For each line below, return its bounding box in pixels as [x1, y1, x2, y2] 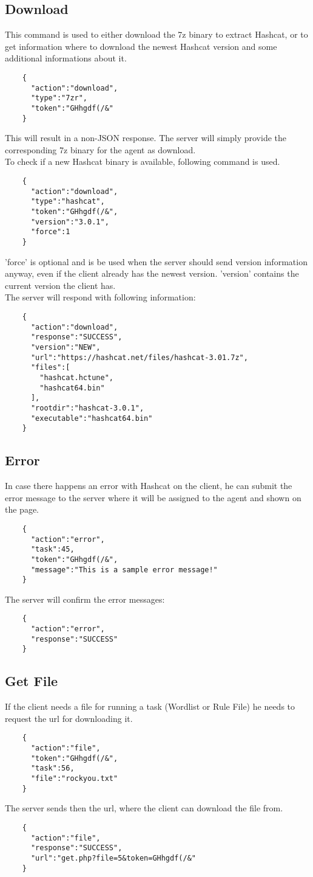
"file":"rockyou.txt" [30, 774, 118, 783]
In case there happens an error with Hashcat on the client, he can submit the [5, 479, 292, 492]
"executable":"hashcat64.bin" [30, 414, 153, 423]
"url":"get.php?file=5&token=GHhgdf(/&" [30, 853, 196, 862]
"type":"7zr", [30, 94, 88, 103]
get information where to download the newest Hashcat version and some [5, 40, 277, 52]
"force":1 [30, 227, 70, 237]
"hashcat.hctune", [39, 373, 113, 382]
